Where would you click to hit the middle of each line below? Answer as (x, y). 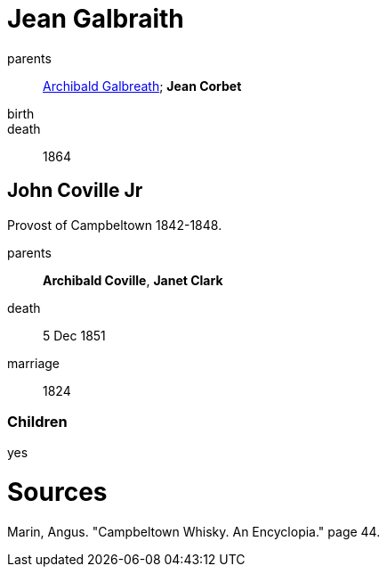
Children (37, 421)
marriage (34, 363)
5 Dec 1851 (74, 335)
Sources (57, 492)
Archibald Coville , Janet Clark (133, 280)
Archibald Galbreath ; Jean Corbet (142, 86)
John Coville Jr (75, 191)
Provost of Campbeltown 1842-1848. (115, 225)
